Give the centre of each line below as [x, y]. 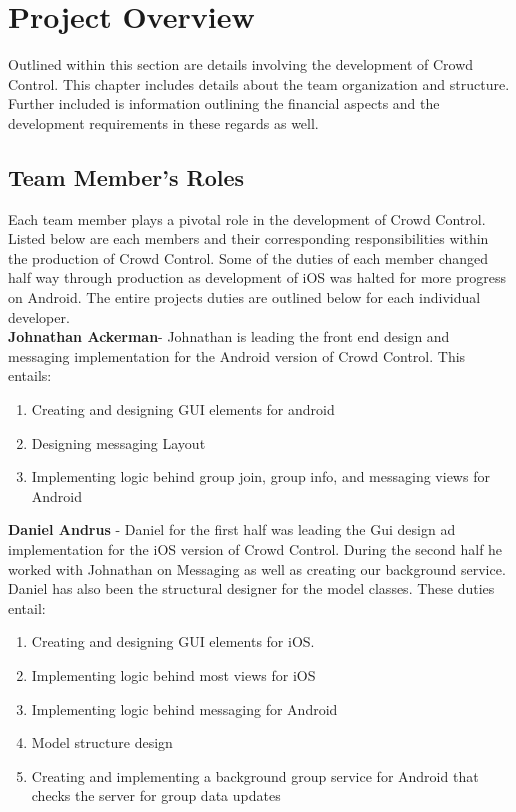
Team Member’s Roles [126, 176]
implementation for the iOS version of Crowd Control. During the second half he [255, 549]
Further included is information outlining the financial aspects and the [224, 103]
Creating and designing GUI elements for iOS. [173, 641]
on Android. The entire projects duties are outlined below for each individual [244, 297]
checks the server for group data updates [156, 795]
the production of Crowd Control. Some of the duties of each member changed [248, 257]
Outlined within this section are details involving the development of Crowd [241, 64]
